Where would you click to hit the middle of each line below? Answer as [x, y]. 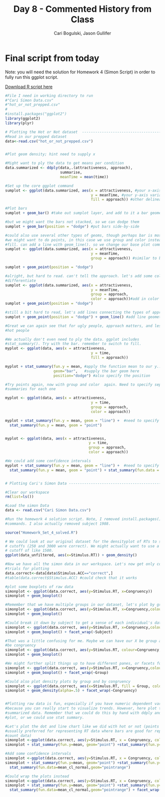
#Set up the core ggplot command [39, 186]
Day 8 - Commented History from [82, 9]
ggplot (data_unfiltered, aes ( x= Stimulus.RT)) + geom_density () [71, 555]
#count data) [18, 735]
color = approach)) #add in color [125, 299]
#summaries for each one [30, 389]
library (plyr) [20, 123]
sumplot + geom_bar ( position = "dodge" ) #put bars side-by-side [72, 226]
